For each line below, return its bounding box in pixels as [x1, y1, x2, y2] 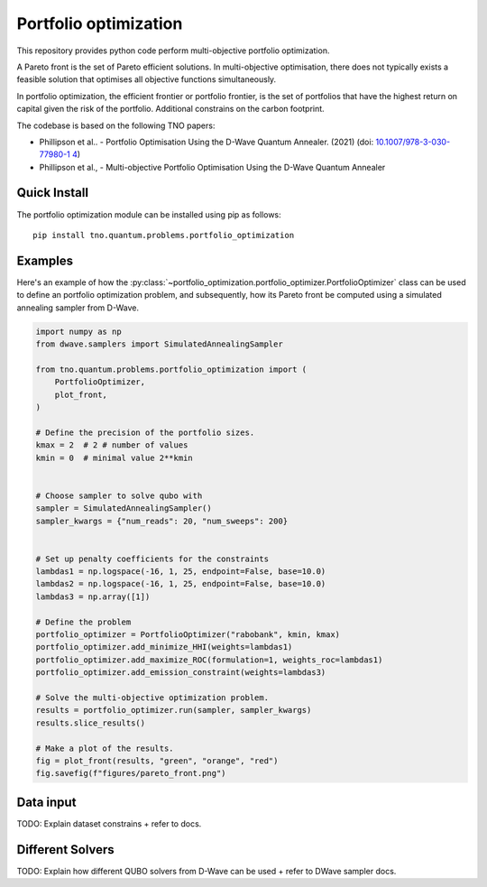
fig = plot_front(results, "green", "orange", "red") [35, 755, 279, 766]
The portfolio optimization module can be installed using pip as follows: [16, 208, 281, 220]
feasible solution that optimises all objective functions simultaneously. [16, 74, 277, 85]
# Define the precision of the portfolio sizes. [35, 427, 255, 438]
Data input [16, 794, 77, 809]
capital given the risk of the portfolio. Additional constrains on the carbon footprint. [16, 104, 325, 115]
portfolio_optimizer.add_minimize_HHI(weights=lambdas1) [35, 642, 293, 652]
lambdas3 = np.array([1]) [35, 591, 151, 602]
